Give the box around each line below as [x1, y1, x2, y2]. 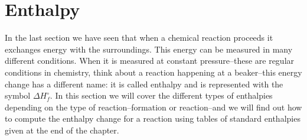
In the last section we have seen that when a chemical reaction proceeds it [5, 31, 273, 44]
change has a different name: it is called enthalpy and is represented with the [5, 77, 283, 90]
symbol [5, 89, 31, 102]
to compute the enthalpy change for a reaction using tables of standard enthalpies [5, 112, 301, 125]
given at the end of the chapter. [5, 123, 119, 136]
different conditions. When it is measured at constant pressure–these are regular [5, 54, 295, 67]
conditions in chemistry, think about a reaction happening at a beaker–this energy [5, 66, 302, 78]
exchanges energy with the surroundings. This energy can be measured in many [5, 43, 293, 55]
